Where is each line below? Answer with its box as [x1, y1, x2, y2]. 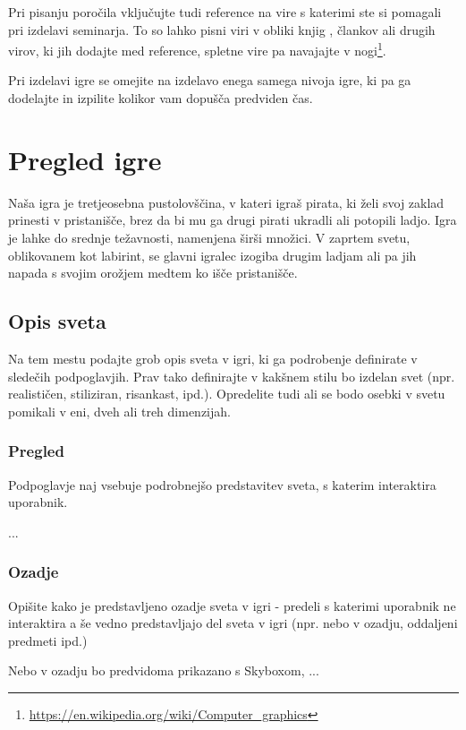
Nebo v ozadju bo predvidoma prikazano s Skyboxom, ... [8, 661, 319, 680]
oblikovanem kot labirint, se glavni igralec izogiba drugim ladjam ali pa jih [8, 245, 417, 264]
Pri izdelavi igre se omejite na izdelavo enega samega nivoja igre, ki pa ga [8, 71, 411, 90]
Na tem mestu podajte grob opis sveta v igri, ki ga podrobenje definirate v [8, 348, 418, 367]
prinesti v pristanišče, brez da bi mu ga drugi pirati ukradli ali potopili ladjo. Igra [8, 210, 457, 229]
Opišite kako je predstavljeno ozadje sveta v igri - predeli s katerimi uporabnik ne [8, 596, 456, 614]
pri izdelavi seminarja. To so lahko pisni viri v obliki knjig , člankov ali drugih [8, 20, 436, 39]
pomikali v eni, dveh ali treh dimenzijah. [8, 401, 231, 420]
